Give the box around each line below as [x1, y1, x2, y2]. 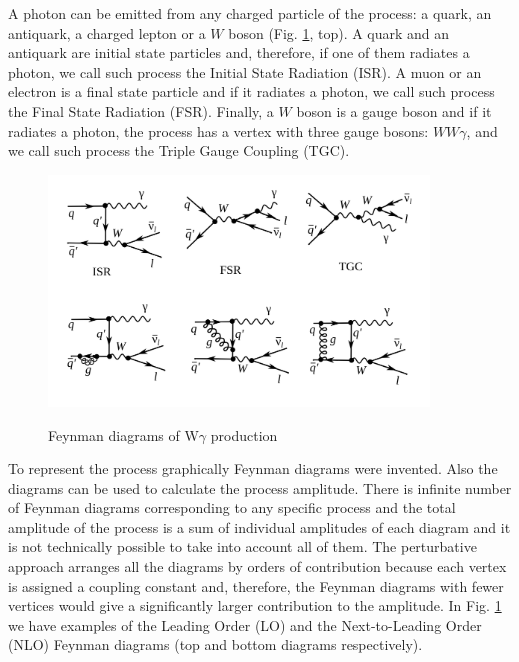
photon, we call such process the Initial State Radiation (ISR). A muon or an [8, 61, 482, 82]
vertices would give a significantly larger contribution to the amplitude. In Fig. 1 [8, 595, 502, 616]
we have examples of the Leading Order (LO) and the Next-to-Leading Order [8, 614, 482, 635]
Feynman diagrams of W [48, 424, 199, 445]
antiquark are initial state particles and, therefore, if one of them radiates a [8, 42, 470, 63]
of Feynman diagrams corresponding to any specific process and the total [8, 497, 456, 518]
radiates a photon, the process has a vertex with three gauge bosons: [8, 120, 429, 141]
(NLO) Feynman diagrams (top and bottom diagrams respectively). [8, 634, 423, 655]
